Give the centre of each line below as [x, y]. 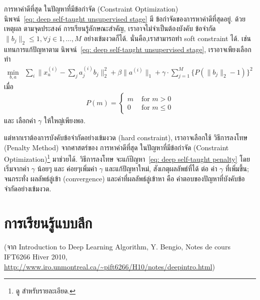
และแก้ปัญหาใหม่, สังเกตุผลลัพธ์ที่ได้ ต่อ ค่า [161, 169]
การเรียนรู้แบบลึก [48, 223]
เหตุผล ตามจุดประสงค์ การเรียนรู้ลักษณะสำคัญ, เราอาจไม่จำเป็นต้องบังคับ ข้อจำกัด [110, 28]
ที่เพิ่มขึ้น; [237, 169]
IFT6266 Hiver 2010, [36, 256]
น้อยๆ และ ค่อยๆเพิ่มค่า [67, 169]
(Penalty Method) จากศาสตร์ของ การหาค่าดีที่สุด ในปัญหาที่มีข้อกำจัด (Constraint [116, 147]
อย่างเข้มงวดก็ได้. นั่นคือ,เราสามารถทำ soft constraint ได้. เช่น [167, 38]
